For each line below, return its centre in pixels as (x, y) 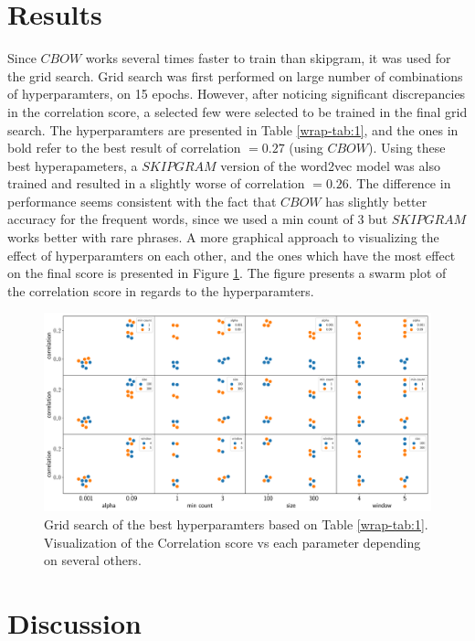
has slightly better (376, 201)
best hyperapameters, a (73, 165)
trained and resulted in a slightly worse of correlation (156, 183)
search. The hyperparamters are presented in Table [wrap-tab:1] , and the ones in (233, 129)
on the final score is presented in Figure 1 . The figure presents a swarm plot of (227, 273)
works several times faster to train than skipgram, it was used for (268, 58)
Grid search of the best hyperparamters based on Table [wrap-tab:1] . (236, 524)
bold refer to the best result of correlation (124, 148)
